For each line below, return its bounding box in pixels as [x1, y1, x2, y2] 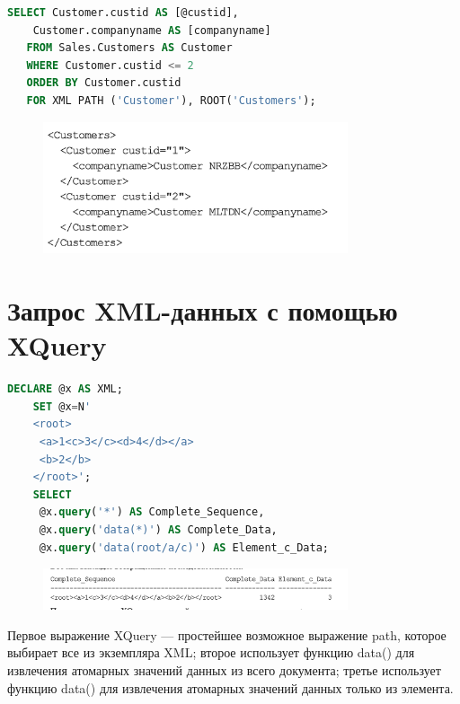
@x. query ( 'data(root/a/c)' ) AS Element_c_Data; [39, 541, 329, 554]
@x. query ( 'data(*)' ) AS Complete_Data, [39, 523, 278, 536]
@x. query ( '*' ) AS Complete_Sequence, [39, 506, 265, 519]
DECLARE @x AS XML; [7, 383, 123, 396]
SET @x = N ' [32, 400, 92, 413]
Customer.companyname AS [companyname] [32, 23, 271, 37]
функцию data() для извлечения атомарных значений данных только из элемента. [7, 678, 454, 697]
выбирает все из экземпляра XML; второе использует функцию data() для [7, 643, 415, 662]
